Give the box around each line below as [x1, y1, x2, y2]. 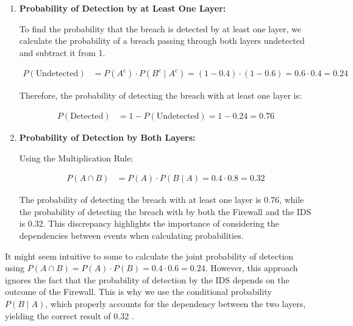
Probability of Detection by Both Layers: [19, 131, 196, 144]
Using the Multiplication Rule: [19, 151, 134, 164]
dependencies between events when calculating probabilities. [19, 229, 244, 242]
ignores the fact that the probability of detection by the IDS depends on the [5, 273, 290, 286]
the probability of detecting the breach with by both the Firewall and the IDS [19, 205, 312, 218]
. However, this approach [205, 261, 298, 274]
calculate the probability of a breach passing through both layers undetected [19, 34, 305, 47]
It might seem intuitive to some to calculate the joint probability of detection [5, 249, 294, 262]
